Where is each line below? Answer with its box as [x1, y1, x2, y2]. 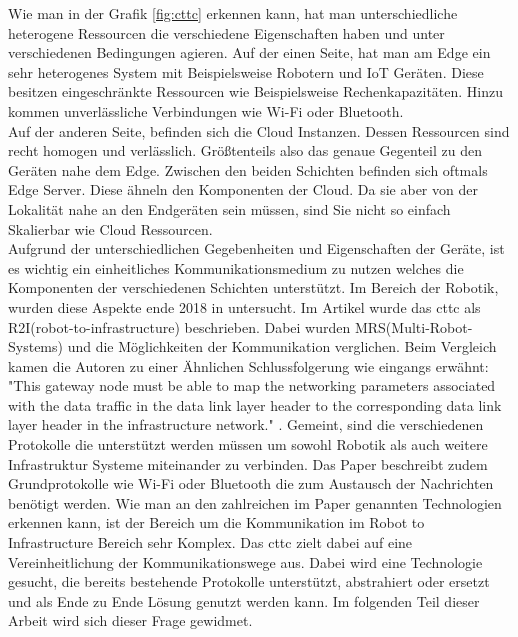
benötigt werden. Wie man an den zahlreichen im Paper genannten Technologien [8, 492, 502, 513]
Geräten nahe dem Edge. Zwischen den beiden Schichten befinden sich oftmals [8, 159, 488, 180]
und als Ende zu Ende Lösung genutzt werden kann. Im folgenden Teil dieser [8, 590, 480, 611]
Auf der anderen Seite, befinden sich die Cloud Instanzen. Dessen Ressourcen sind [8, 120, 510, 141]
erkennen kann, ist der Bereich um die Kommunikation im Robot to [8, 512, 425, 533]
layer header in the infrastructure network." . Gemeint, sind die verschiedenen [8, 414, 484, 435]
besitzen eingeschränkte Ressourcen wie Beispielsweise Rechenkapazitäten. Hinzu [8, 81, 504, 102]
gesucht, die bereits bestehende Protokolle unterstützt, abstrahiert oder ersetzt [8, 571, 490, 592]
